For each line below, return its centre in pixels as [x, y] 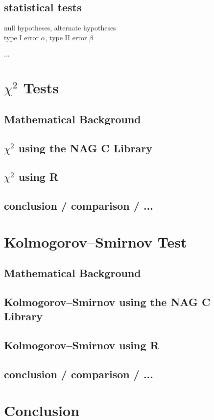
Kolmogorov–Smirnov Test [95, 241]
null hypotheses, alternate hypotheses [60, 28]
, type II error [66, 37]
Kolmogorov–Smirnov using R [82, 345]
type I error [21, 37]
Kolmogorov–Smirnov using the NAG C [107, 302]
